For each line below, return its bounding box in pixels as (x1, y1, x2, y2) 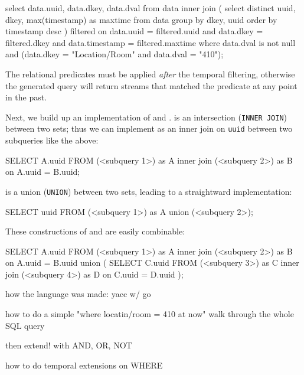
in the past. (5, 91, 47, 103)
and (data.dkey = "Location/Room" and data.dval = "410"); (5, 48, 224, 60)
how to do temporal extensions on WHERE (5, 358, 163, 371)
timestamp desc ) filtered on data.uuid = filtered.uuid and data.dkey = (5, 25, 263, 37)
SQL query (5, 319, 45, 331)
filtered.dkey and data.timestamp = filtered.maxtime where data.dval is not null (5, 36, 296, 48)
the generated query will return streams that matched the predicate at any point (5, 79, 298, 92)
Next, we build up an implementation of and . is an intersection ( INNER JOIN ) (5, 110, 287, 123)
